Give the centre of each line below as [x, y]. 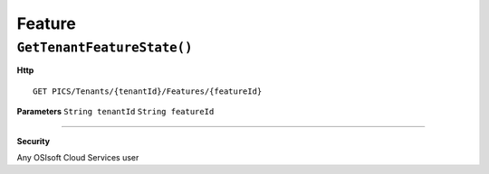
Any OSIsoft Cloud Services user [78, 157]
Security [33, 141]
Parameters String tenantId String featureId [115, 112]
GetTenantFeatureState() [105, 48]
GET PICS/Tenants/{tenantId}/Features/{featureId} [148, 91]
